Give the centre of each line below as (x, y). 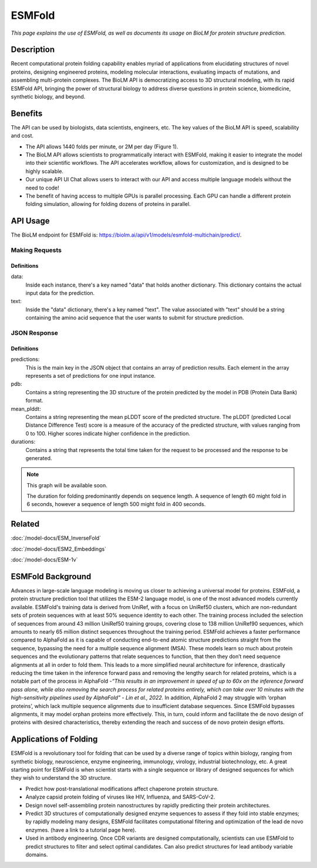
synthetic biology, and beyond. (48, 97)
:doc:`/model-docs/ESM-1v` (44, 560)
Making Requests (36, 250)
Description (33, 50)
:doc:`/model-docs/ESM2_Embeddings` (59, 549)
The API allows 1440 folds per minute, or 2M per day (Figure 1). (102, 147)
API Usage (30, 221)
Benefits (27, 113)
